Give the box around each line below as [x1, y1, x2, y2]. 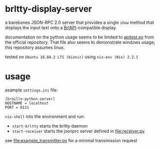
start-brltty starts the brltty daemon [12, 123, 88, 129]
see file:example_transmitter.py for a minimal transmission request [5, 137, 137, 143]
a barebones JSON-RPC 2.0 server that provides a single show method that [5, 19, 154, 25]
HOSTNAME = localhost [5, 101, 49, 106]
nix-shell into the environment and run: [5, 113, 85, 119]
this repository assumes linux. [5, 44, 65, 50]
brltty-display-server [5, 3, 92, 15]
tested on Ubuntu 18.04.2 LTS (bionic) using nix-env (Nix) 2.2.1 [5, 54, 138, 59]
